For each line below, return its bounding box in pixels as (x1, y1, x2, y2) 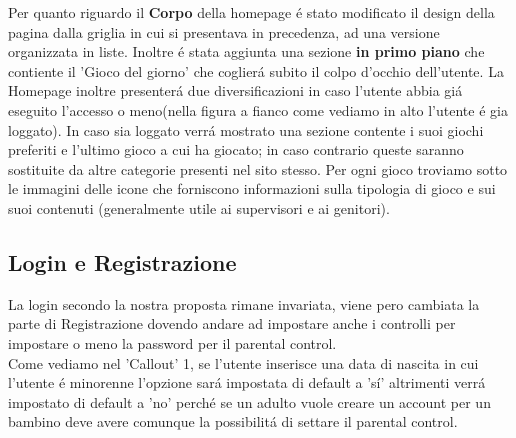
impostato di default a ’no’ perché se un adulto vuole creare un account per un (8, 391, 491, 412)
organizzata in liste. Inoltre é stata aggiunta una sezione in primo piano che (8, 41, 485, 62)
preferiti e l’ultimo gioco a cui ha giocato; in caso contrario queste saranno (8, 139, 464, 160)
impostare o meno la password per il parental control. (8, 332, 337, 353)
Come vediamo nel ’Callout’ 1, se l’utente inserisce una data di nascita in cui (8, 352, 479, 373)
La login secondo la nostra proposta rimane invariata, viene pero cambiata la (8, 293, 480, 314)
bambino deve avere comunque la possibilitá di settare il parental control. (8, 411, 458, 432)
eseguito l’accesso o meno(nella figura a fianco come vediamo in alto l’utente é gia (8, 99, 508, 120)
